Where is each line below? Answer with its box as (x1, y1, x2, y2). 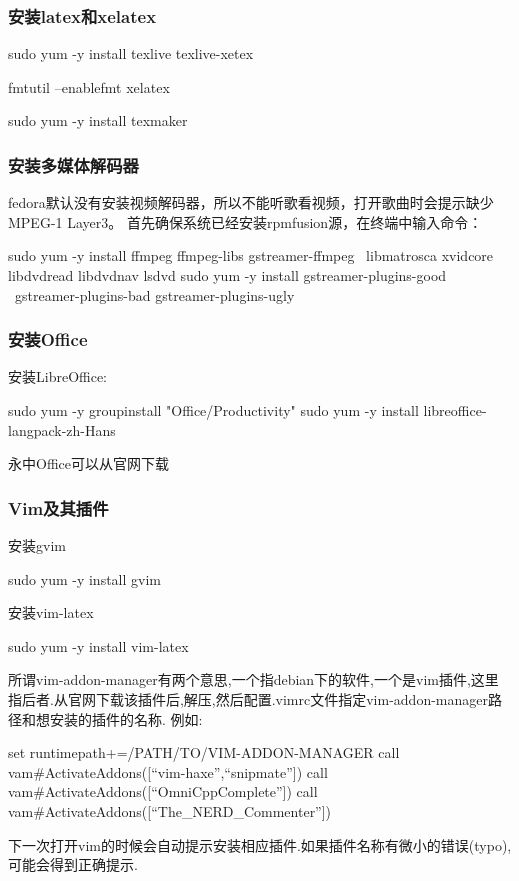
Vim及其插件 (8, 495, 109, 520)
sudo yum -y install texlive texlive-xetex (8, 43, 254, 64)
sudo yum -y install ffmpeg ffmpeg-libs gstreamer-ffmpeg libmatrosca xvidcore (8, 245, 494, 266)
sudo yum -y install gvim (8, 568, 161, 589)
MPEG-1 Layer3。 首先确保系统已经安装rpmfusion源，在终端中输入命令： (8, 211, 483, 232)
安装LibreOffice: (8, 366, 108, 387)
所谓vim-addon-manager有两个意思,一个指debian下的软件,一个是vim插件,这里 (8, 669, 499, 690)
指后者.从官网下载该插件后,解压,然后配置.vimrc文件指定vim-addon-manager (8, 688, 488, 709)
